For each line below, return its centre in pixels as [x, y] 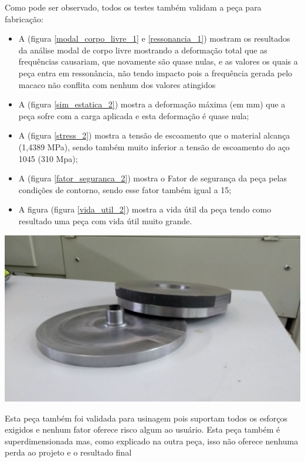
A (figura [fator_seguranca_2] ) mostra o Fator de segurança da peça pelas [153, 178]
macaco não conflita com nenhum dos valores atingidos [117, 84]
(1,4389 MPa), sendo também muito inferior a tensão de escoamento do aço [154, 146]
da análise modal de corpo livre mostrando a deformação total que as [143, 50]
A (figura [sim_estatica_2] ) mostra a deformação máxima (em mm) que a [152, 104]
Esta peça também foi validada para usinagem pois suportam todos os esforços [146, 418]
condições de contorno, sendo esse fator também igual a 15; [125, 189]
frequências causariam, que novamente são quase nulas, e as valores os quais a [158, 61]
